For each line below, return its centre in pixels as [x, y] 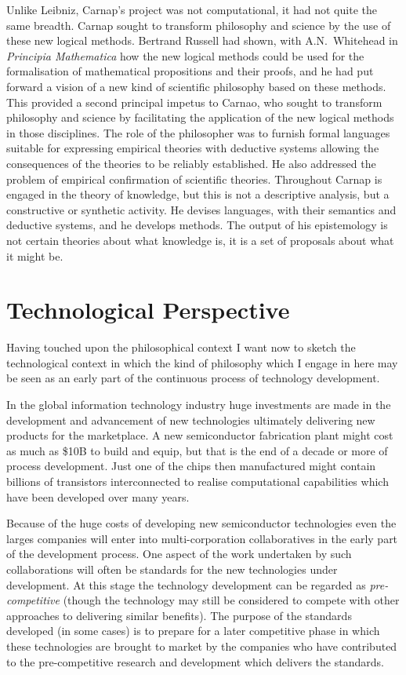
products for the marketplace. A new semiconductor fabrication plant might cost [200, 435]
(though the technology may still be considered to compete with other [231, 600]
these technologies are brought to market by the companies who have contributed [202, 646]
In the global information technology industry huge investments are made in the [199, 404]
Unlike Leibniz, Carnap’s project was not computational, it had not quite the [192, 9]
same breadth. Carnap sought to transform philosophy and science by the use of [199, 25]
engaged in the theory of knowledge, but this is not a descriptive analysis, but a [198, 194]
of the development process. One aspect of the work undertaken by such [179, 554]
